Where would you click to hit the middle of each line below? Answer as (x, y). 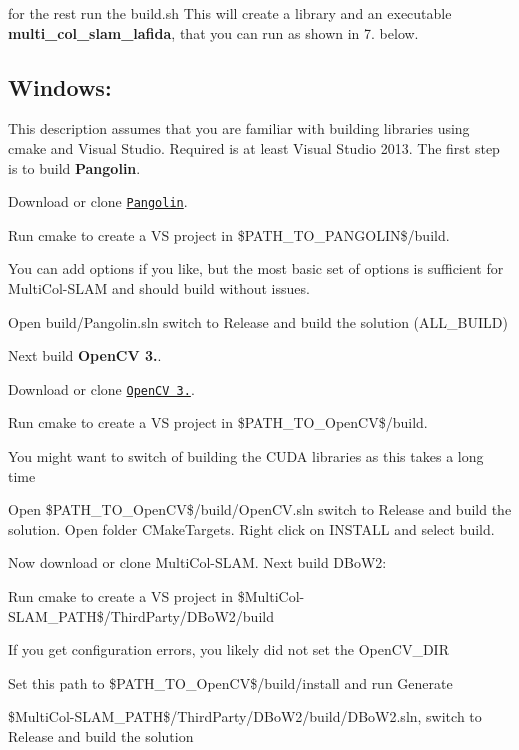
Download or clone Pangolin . (98, 201)
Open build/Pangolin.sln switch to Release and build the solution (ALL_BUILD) (258, 321)
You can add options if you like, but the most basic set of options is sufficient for (256, 268)
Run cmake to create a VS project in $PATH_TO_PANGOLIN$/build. (229, 234)
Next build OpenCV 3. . (85, 355)
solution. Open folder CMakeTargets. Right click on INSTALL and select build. (251, 528)
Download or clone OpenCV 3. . (101, 388)
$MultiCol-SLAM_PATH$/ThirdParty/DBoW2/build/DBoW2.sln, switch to (245, 716)
